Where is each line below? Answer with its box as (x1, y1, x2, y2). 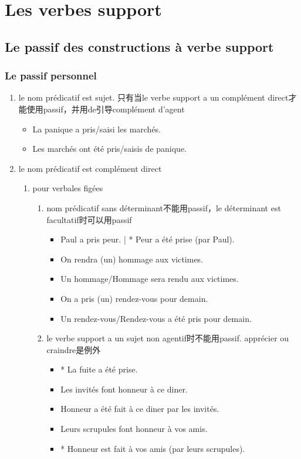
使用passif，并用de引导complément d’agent (26, 102, 185, 115)
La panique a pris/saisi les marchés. (32, 122, 161, 135)
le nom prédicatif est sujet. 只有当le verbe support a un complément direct (18, 91, 289, 104)
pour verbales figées (32, 182, 103, 194)
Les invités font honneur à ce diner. (60, 382, 188, 395)
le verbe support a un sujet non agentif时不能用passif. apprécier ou (46, 332, 289, 344)
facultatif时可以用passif (46, 213, 132, 225)
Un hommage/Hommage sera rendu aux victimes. (60, 272, 239, 285)
